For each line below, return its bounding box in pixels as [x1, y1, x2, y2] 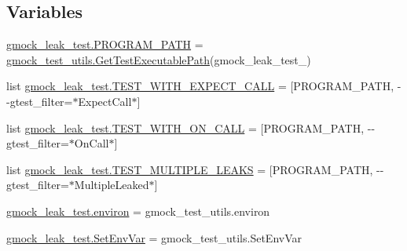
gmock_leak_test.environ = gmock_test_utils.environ [6, 202, 270, 219]
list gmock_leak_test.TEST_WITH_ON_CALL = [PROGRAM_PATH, [6, 119, 365, 136]
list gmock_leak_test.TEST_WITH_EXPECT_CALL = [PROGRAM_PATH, [6, 78, 394, 94]
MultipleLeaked [74, 176, 149, 193]
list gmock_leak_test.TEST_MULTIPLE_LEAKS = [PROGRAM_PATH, [6, 161, 373, 177]
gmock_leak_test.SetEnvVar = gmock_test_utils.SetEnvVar [6, 229, 302, 246]
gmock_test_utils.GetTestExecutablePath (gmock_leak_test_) [6, 51, 311, 67]
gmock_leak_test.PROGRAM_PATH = [6, 36, 203, 53]
